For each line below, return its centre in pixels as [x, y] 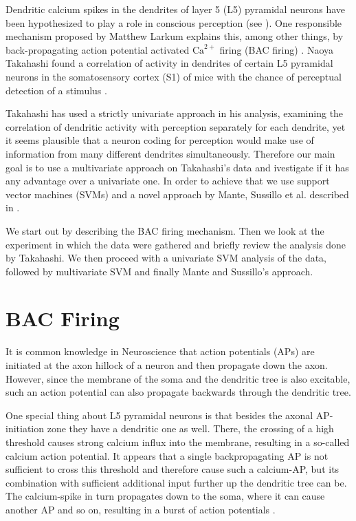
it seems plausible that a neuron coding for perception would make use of [160, 140]
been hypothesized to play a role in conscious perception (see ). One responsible [174, 22]
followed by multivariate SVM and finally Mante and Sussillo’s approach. [159, 271]
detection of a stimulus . [56, 90]
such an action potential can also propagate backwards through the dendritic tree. [178, 392]
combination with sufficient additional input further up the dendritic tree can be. [176, 482]
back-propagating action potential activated [98, 49]
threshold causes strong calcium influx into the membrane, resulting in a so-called [178, 442]
